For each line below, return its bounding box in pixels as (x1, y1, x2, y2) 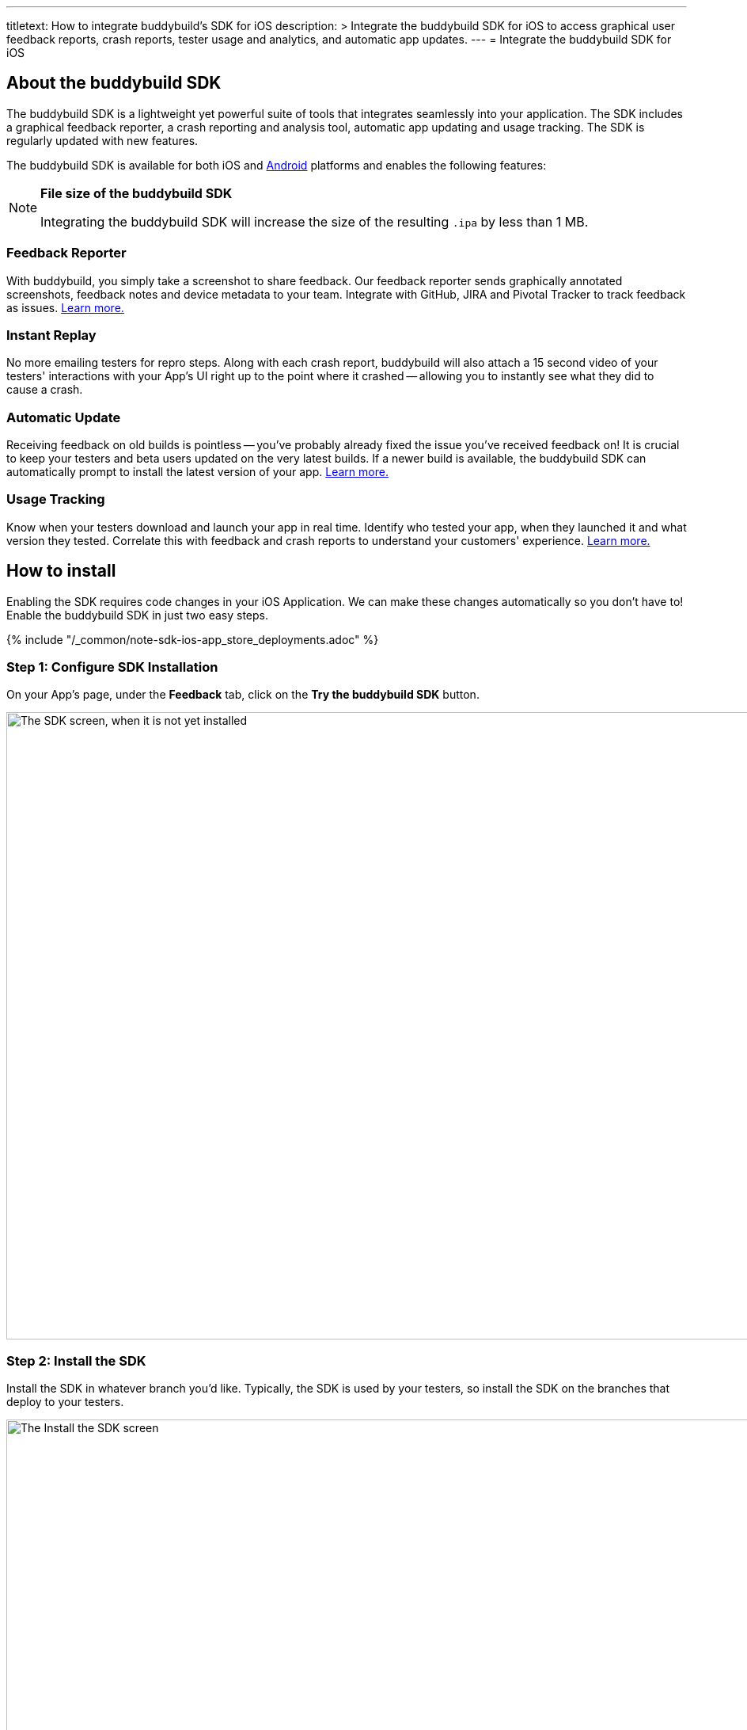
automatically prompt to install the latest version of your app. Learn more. (6, 465, 389, 479)
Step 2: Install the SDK (6, 1352, 146, 1369)
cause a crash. (6, 383, 83, 397)
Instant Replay (6, 326, 97, 343)
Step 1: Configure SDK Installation (6, 659, 218, 676)
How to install (6, 561, 116, 581)
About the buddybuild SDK (6, 73, 222, 93)
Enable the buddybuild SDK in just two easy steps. (6, 608, 268, 622)
